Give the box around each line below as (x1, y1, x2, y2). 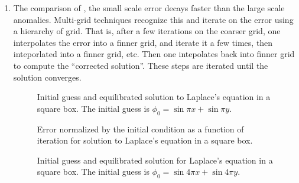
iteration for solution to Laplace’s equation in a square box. (37, 134, 253, 147)
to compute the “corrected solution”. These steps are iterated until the (13, 59, 268, 71)
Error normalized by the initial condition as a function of (37, 122, 244, 135)
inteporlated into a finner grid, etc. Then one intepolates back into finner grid (13, 48, 295, 60)
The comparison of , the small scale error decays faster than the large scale (13, 2, 285, 14)
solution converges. (13, 71, 82, 83)
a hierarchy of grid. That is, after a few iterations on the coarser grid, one (13, 25, 281, 37)
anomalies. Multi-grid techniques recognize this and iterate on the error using (13, 13, 294, 25)
